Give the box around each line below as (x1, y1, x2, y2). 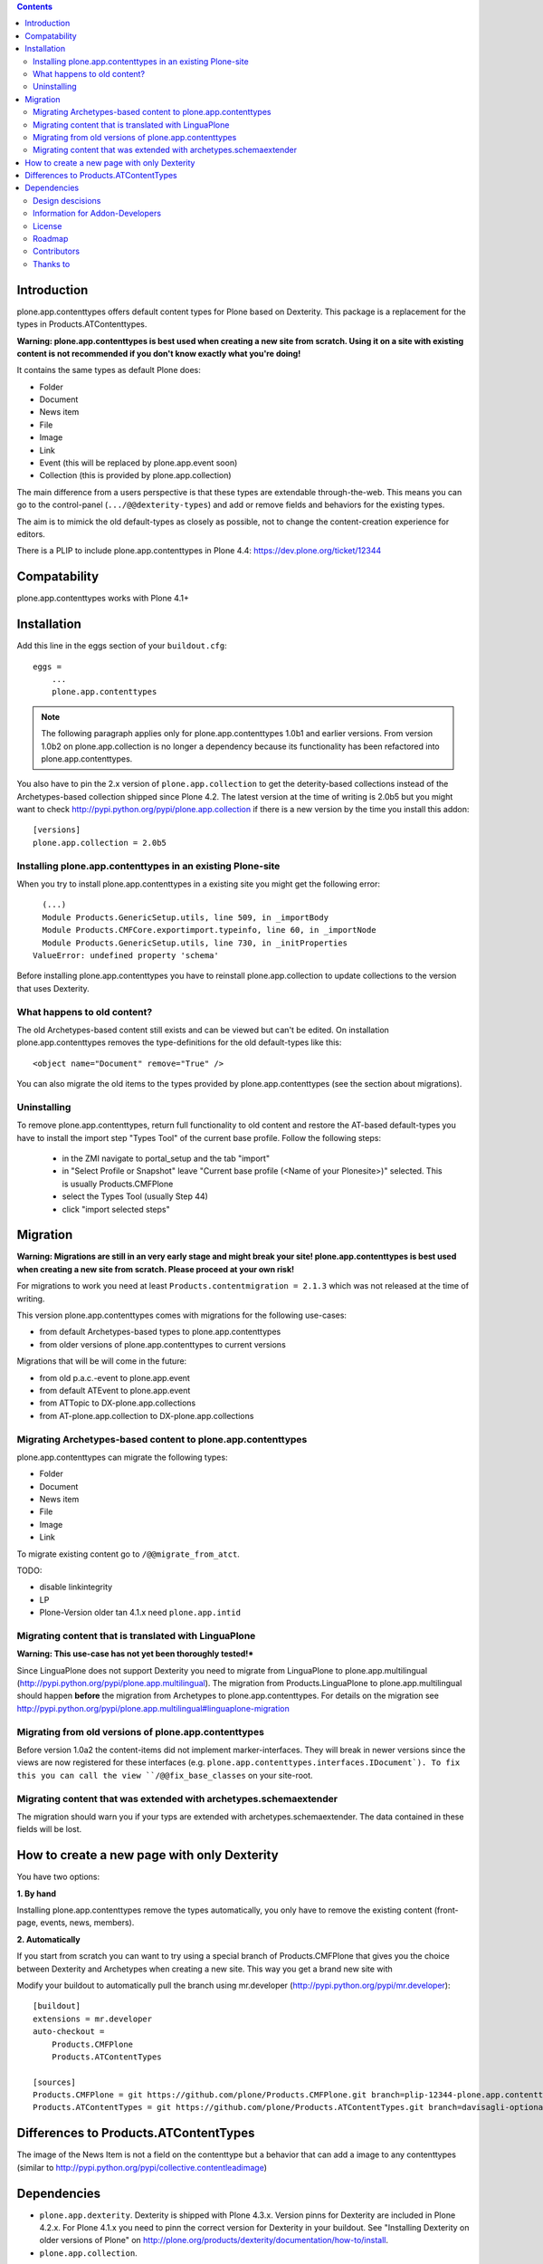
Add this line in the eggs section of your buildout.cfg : (16, 640, 228, 651)
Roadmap (33, 234, 69, 245)
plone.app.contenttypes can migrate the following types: (16, 1452, 228, 1463)
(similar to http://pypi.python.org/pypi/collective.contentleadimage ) (16, 2162, 267, 2173)
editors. (16, 528, 45, 539)
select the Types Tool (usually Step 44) (62, 1191, 208, 1202)
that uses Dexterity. (16, 983, 90, 993)
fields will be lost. (16, 1824, 82, 1835)
